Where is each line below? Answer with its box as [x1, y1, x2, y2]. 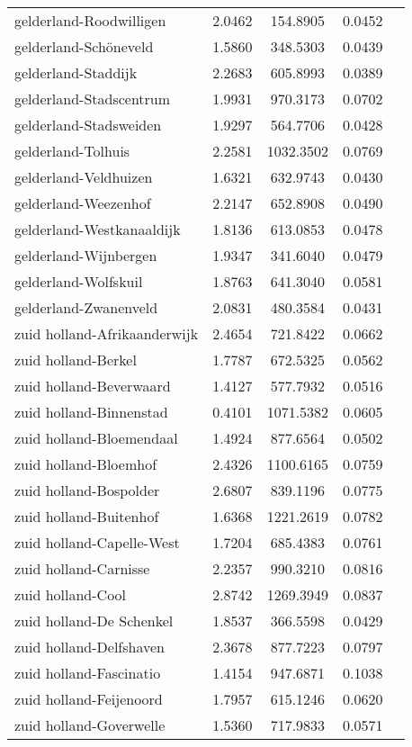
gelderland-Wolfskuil [14, 271, 143, 292]
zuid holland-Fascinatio [14, 662, 161, 683]
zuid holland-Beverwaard [14, 375, 171, 396]
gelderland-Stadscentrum [14, 88, 171, 109]
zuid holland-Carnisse [14, 558, 150, 579]
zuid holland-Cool [14, 584, 127, 605]
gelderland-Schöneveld [14, 36, 154, 57]
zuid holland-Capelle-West [14, 532, 180, 553]
